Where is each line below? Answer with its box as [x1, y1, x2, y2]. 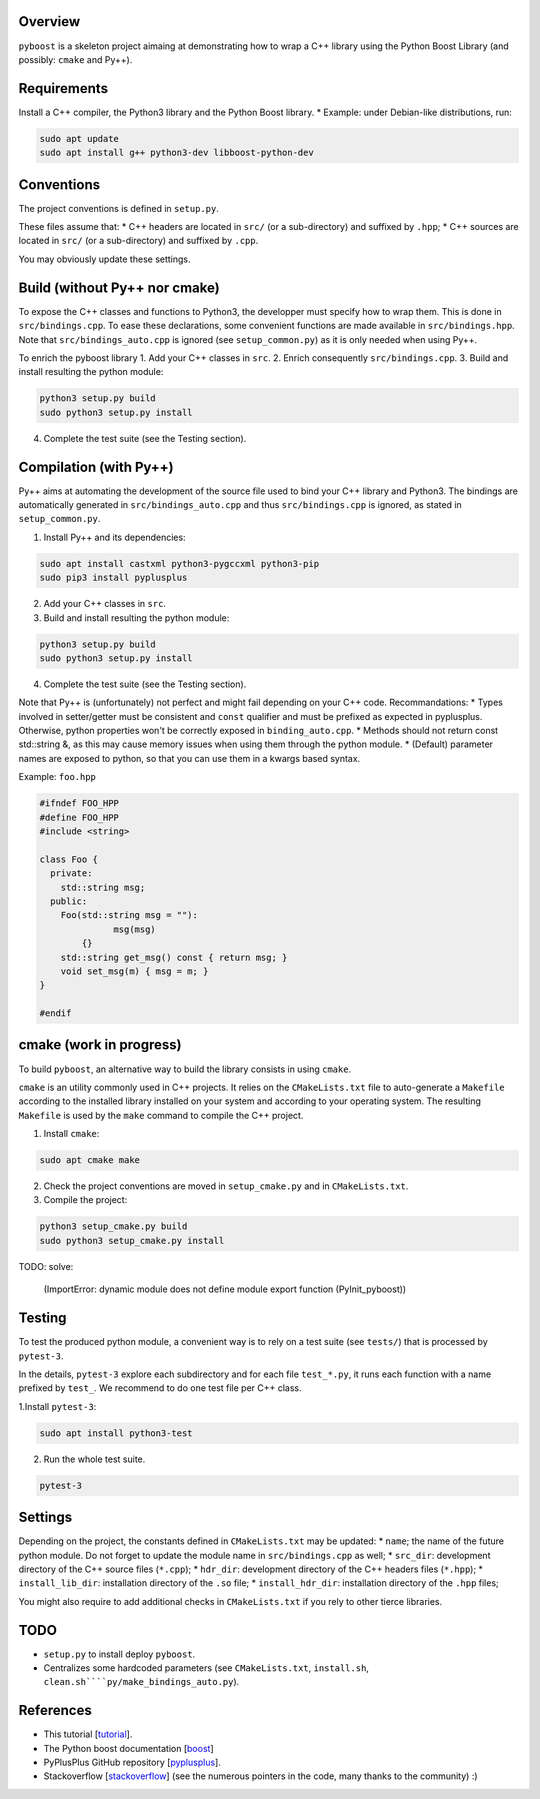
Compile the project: [43, 1194, 128, 1206]
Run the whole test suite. [43, 1453, 146, 1465]
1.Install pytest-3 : [18, 1400, 97, 1412]
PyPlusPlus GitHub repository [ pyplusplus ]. [43, 1756, 222, 1769]
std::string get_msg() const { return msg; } [60, 951, 288, 963]
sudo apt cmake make [39, 1155, 140, 1166]
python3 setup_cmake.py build [39, 1221, 188, 1232]
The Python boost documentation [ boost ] [43, 1742, 214, 1754]
